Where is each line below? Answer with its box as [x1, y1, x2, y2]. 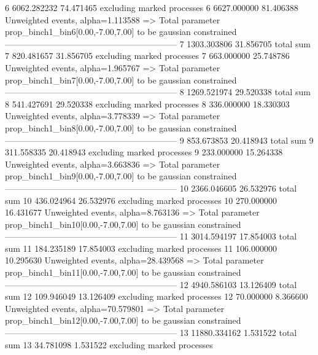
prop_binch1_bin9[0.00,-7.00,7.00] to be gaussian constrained [5, 170, 237, 182]
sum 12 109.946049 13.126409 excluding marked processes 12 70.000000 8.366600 [5, 290, 308, 303]
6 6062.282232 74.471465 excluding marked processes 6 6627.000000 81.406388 [5, 1, 298, 14]
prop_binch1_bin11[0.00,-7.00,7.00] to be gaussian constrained [5, 266, 241, 279]
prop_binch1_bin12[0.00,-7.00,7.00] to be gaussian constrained [5, 314, 241, 327]
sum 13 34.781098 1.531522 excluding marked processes [5, 338, 213, 351]
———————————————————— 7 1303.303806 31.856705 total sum [5, 37, 311, 50]
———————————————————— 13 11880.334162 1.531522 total [5, 326, 297, 339]
